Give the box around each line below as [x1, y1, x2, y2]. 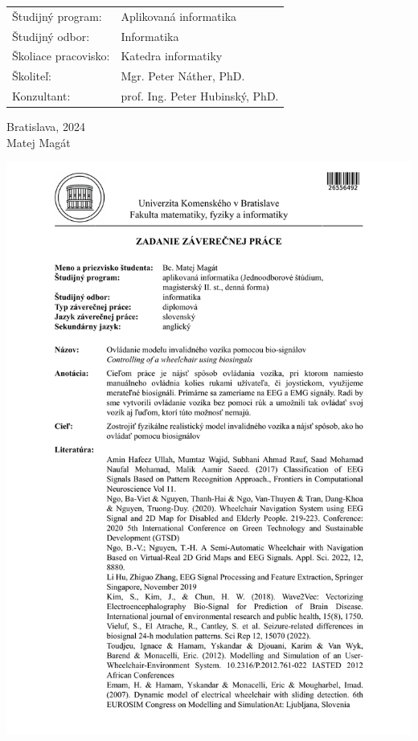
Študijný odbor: [12, 27, 90, 44]
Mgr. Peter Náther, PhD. [121, 68, 245, 84]
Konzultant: [12, 88, 71, 104]
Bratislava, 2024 [6, 118, 85, 135]
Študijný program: [12, 7, 102, 24]
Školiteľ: [12, 68, 52, 84]
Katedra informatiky [121, 47, 223, 64]
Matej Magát [6, 133, 71, 150]
